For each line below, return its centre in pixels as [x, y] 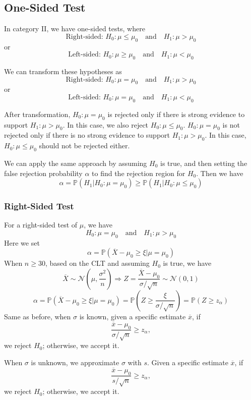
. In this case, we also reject [106, 124]
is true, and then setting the [204, 163]
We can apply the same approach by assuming [76, 163]
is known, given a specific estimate [133, 316]
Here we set [22, 242]
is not [231, 124]
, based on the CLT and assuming [97, 263]
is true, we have [187, 263]
